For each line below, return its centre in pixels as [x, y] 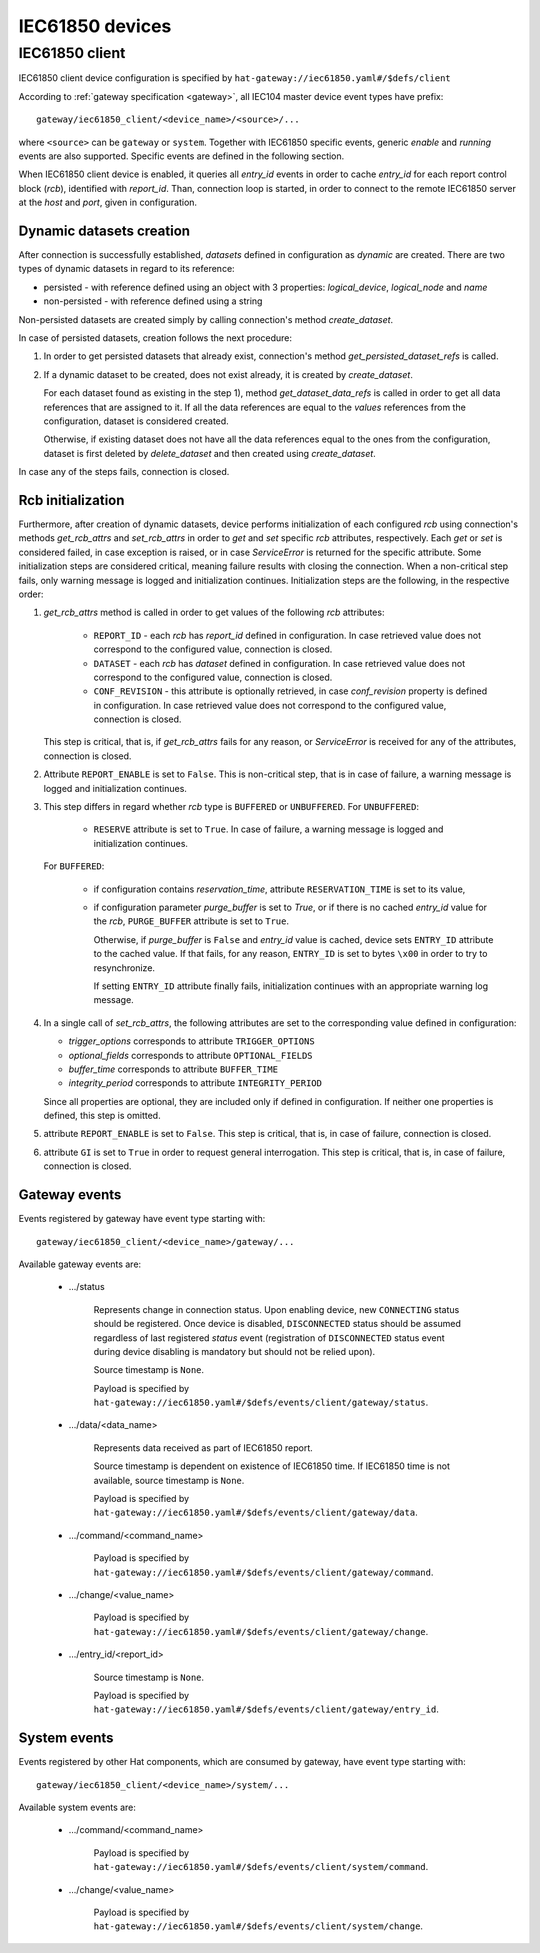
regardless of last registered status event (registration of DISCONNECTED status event [269, 1337]
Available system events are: [77, 1807]
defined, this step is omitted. [102, 1116]
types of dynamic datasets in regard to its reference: [126, 269]
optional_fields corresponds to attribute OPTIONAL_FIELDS [191, 1055]
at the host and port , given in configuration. [108, 202]
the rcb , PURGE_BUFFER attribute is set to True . [191, 921]
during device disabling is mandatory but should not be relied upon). [234, 1351]
